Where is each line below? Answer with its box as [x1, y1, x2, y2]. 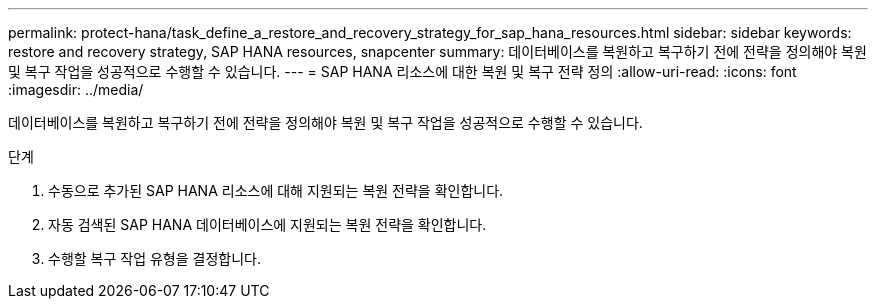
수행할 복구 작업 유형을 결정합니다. [48, 250, 261, 267]
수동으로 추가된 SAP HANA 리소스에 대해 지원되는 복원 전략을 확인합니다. [48, 182, 504, 199]
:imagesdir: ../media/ [8, 81, 144, 98]
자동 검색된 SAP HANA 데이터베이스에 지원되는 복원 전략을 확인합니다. [48, 216, 487, 233]
